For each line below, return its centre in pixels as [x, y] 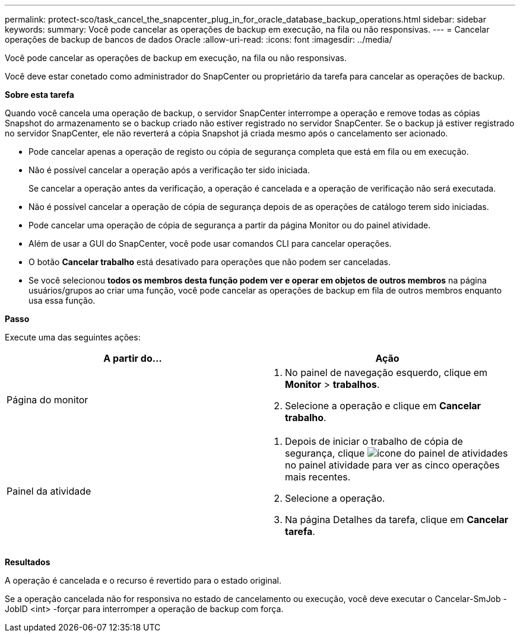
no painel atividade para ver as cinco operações [392, 465]
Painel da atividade [49, 491]
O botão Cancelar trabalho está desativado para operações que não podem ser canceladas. [210, 262]
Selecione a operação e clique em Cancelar [383, 406]
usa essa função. [62, 300]
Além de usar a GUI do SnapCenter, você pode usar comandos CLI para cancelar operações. [210, 243]
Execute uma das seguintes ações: [73, 337]
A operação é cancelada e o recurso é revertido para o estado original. [143, 580]
